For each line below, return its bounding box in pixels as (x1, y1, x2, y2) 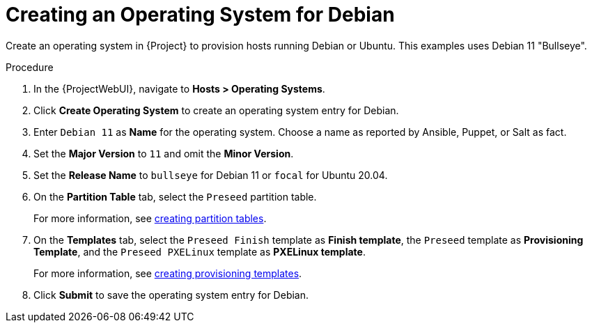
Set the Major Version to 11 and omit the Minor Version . (33, 147, 294, 159)
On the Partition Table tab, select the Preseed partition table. (33, 190, 317, 203)
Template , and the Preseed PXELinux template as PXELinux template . (33, 245, 366, 258)
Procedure (6, 61, 54, 73)
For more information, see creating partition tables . (33, 212, 267, 224)
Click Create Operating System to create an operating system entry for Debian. (33, 104, 399, 116)
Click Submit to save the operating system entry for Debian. (33, 288, 309, 301)
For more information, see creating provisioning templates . (33, 267, 302, 279)
